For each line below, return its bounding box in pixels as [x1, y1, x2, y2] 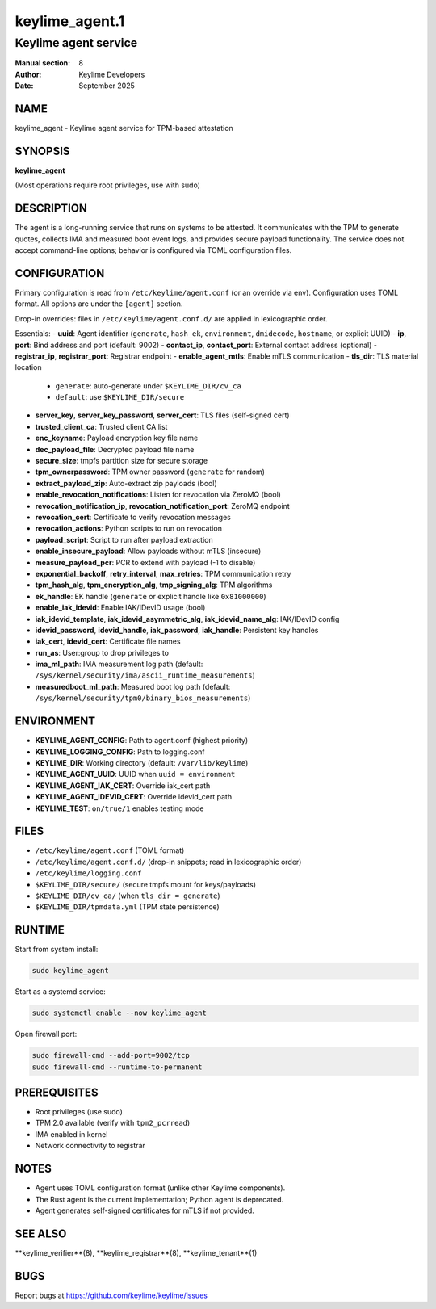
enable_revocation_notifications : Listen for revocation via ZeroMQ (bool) [35, 489, 282, 500]
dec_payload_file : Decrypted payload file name [35, 444, 195, 454]
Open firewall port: [15, 1030, 78, 1039]
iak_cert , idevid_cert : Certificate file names [35, 636, 181, 646]
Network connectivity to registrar [35, 1141, 145, 1151]
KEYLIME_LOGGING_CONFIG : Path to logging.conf [35, 747, 205, 757]
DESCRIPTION [15, 202, 88, 216]
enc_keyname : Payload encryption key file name [35, 433, 199, 443]
